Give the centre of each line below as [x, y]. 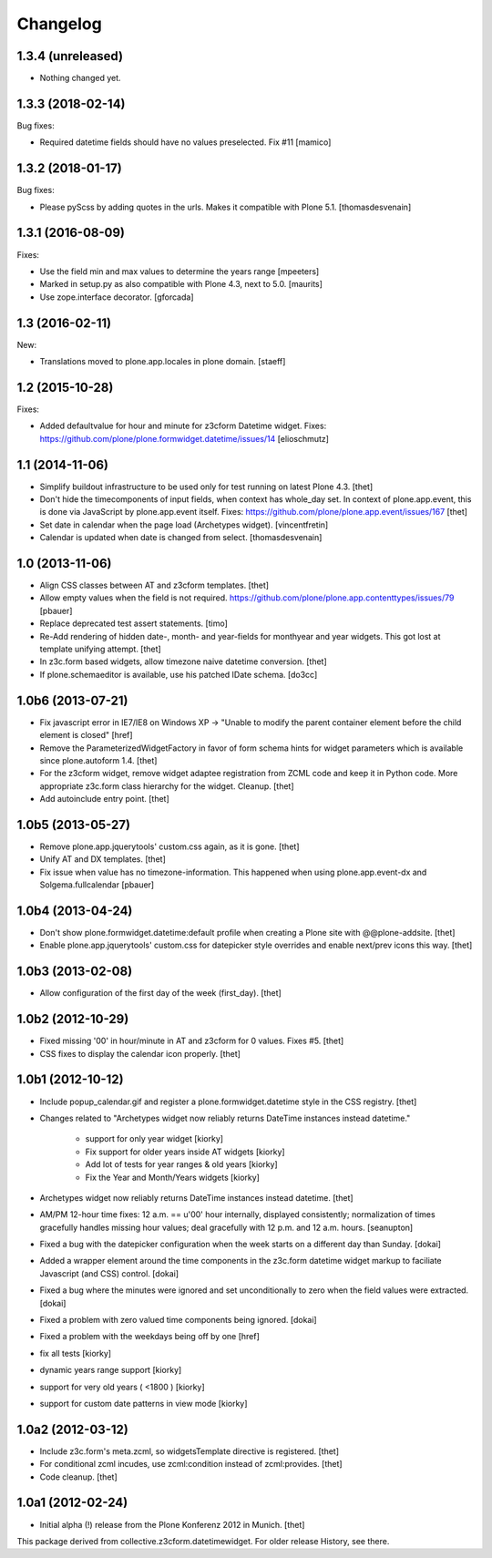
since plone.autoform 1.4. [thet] [98, 760]
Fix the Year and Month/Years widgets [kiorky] [172, 1177]
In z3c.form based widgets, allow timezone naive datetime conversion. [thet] [183, 661]
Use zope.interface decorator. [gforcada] [117, 297]
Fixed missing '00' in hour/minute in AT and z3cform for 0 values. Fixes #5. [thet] [192, 1041]
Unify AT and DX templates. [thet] [102, 859]
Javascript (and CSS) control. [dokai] [109, 1273]
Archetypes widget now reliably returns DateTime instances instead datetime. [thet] [197, 1197]
